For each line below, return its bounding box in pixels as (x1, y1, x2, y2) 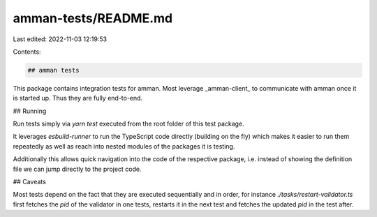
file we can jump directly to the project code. (13, 165, 142, 173)
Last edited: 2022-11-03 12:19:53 (13, 35, 108, 43)
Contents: (13, 47, 41, 56)
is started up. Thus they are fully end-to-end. (13, 94, 143, 103)
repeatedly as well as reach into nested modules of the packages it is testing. (13, 142, 235, 150)
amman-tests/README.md (13, 10, 173, 26)
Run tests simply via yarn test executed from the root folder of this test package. (13, 119, 244, 128)
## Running (13, 107, 47, 115)
